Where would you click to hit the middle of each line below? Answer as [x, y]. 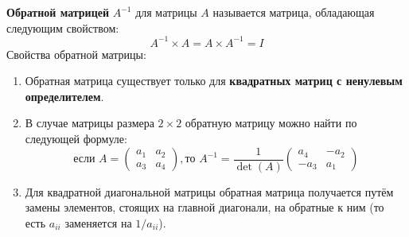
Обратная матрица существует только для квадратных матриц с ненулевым [214, 81]
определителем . [64, 96]
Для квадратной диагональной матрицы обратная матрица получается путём [209, 191]
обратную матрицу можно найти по [271, 123]
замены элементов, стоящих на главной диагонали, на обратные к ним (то [204, 207]
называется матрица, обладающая [294, 12]
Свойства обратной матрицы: [76, 54]
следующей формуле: [76, 139]
